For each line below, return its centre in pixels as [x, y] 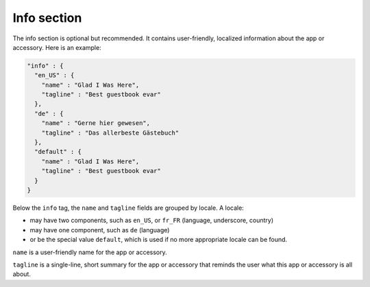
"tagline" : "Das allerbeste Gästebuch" [110, 133]
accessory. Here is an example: [57, 47]
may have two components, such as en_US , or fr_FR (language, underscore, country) [152, 220]
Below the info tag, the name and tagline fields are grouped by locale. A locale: [128, 208]
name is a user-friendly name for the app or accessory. [90, 252]
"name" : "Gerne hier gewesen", [96, 123]
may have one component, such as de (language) [100, 230]
